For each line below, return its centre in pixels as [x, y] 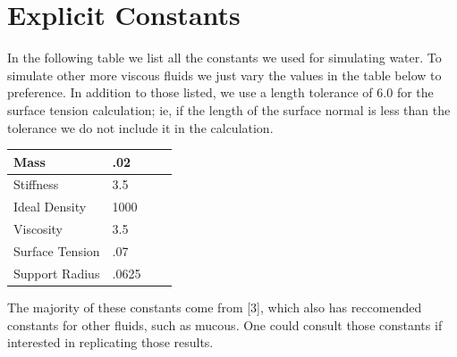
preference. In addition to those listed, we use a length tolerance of [190, 92]
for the [415, 92]
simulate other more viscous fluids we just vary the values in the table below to [224, 75]
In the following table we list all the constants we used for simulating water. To [224, 58]
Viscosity [38, 229]
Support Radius [57, 273]
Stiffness [36, 184]
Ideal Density [50, 207]
